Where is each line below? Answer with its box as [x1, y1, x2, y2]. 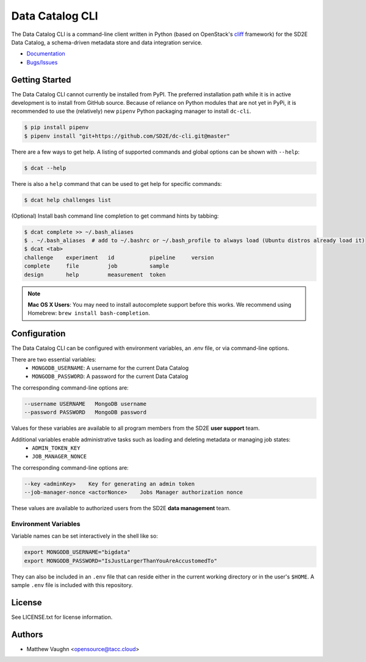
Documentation [26, 50, 65, 57]
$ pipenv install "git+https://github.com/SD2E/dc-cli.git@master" [24, 132, 231, 140]
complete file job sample [24, 263, 169, 269]
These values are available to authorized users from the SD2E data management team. [11, 505, 231, 512]
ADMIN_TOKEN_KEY [32, 445, 81, 452]
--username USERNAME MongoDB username [24, 400, 146, 407]
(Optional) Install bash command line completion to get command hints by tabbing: [11, 212, 219, 219]
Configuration [11, 329, 66, 339]
